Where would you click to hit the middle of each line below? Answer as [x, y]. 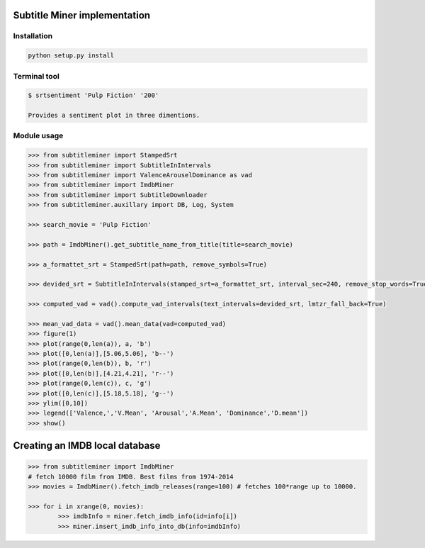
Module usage [38, 136]
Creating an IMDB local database [87, 446]
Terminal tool [36, 76]
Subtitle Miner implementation [82, 15]
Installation [33, 36]
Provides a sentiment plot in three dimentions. [114, 116]
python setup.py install [71, 56]
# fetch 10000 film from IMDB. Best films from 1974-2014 [131, 476]
